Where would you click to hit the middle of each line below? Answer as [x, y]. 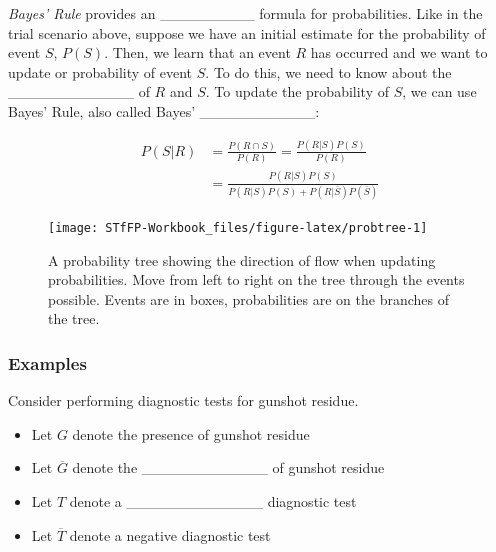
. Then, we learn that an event [197, 52]
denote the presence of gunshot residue [191, 433]
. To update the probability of [297, 91]
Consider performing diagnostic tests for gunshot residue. [183, 400]
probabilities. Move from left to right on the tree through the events [256, 279]
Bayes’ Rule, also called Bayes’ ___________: [164, 110]
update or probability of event [100, 71]
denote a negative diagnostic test [170, 534]
